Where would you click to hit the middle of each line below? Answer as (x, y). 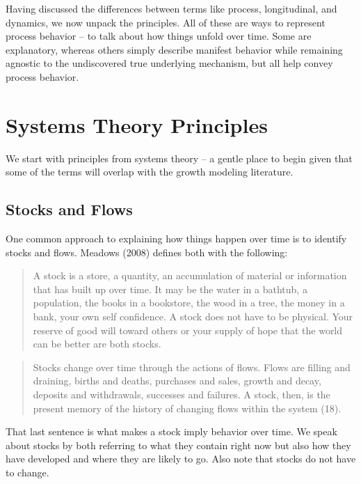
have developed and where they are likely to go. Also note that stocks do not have (181, 459)
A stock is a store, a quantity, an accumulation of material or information (190, 275)
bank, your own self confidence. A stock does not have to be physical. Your (193, 317)
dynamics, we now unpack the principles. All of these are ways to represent (166, 22)
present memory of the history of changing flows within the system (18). (187, 408)
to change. (27, 472)
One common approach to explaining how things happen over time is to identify (176, 239)
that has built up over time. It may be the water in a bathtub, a (170, 289)
